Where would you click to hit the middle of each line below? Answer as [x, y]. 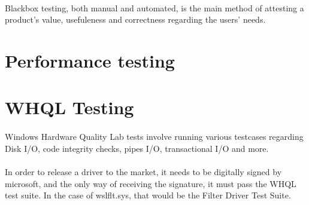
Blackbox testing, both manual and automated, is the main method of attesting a [154, 7]
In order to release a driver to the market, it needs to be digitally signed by [143, 171]
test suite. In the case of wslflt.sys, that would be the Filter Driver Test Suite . [148, 195]
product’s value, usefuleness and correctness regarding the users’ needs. [135, 19]
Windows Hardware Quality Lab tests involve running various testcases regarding [154, 137]
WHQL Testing [69, 107]
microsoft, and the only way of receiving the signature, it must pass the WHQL [151, 183]
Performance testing [90, 60]
